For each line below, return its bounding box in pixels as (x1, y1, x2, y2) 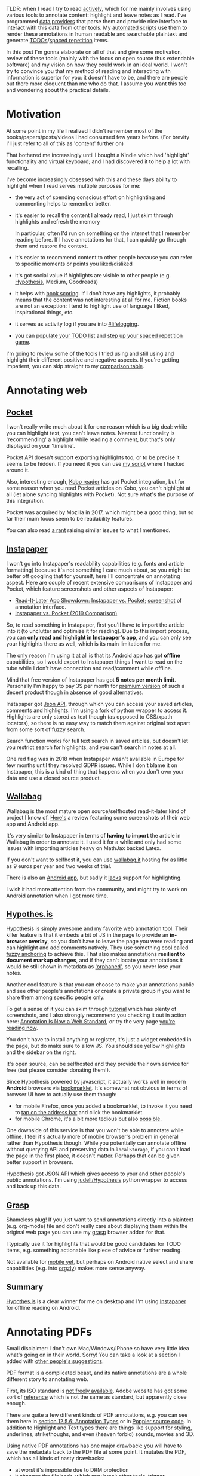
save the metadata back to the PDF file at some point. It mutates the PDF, (6, 1448, 186, 1455)
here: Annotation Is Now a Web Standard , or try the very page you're (6, 1018, 176, 1025)
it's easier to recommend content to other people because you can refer (14, 253, 193, 261)
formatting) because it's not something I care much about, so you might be (6, 566, 190, 573)
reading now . (6, 1025, 38, 1032)
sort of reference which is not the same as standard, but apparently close (6, 1393, 187, 1401)
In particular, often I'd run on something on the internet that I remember (14, 230, 190, 237)
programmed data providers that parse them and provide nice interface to (6, 18, 188, 25)
